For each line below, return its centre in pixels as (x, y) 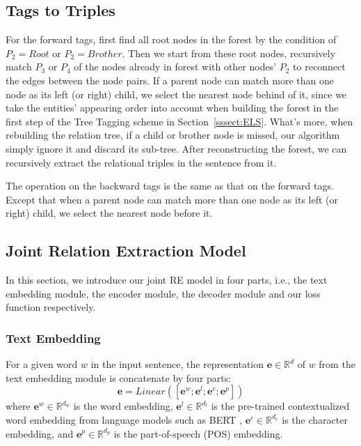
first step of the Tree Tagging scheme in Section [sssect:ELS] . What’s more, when (179, 121)
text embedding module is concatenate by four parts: (119, 377)
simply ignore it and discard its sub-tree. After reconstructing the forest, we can (176, 148)
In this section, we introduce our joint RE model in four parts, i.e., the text (167, 280)
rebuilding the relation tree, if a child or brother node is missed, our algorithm (173, 135)
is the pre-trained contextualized (280, 406)
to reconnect (319, 67)
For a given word (42, 364)
